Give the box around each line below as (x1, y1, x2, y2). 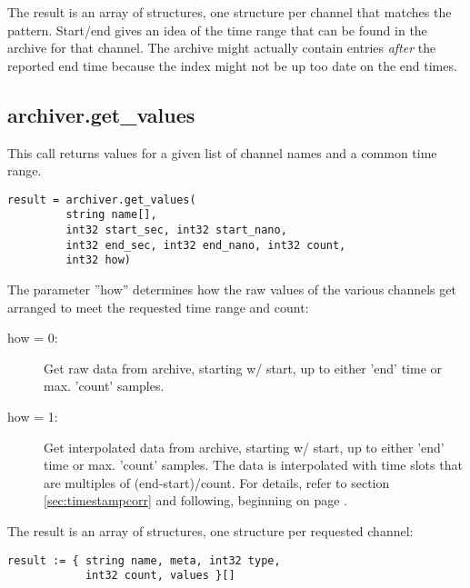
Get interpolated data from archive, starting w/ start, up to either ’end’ (44, 437, 445, 456)
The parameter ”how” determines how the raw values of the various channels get (7, 280, 456, 299)
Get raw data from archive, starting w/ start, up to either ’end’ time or (44, 358, 443, 377)
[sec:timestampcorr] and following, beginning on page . (44, 491, 347, 510)
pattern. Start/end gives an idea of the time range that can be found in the (7, 20, 427, 39)
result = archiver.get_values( (7, 193, 196, 206)
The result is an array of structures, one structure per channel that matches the (7, 3, 452, 21)
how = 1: (7, 407, 58, 426)
